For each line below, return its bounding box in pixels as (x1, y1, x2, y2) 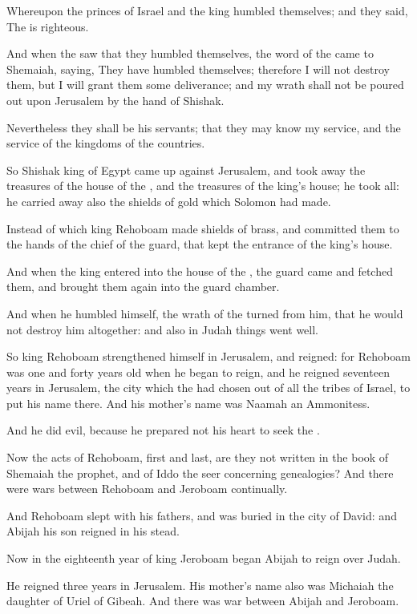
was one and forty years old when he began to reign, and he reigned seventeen (6, 363, 390, 380)
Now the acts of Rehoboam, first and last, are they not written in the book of (6, 449, 389, 466)
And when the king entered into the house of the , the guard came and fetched (6, 262, 393, 279)
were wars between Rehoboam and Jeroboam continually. (6, 480, 288, 497)
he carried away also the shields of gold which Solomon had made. (6, 192, 331, 209)
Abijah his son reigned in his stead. (6, 523, 180, 539)
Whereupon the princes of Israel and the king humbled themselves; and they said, (6, 2, 408, 18)
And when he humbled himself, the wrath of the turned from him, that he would (6, 305, 403, 321)
